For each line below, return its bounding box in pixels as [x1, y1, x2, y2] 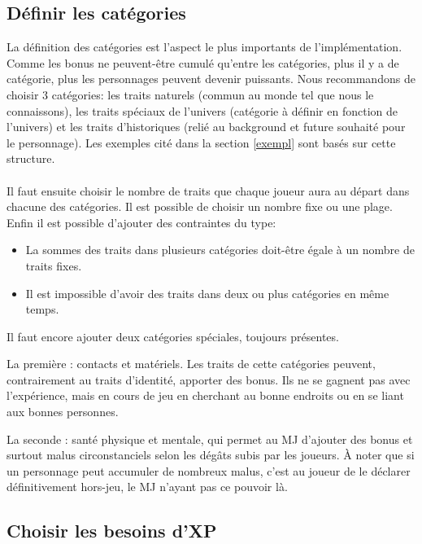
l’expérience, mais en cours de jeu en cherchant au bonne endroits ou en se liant [7, 387, 404, 404]
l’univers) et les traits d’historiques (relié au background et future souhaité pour [7, 118, 406, 135]
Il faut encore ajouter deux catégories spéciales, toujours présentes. [7, 327, 339, 344]
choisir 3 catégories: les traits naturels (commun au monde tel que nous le [7, 86, 374, 103]
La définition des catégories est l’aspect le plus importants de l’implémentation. [7, 38, 402, 55]
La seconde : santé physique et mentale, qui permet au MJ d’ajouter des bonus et [7, 430, 413, 447]
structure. [7, 150, 55, 167]
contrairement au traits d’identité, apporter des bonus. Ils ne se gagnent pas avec [7, 371, 411, 388]
